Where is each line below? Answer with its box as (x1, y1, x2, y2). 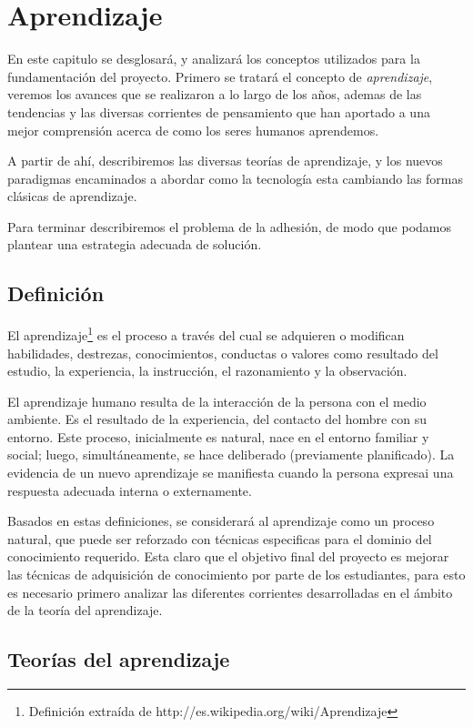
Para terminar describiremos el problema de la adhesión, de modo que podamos (7, 217, 452, 236)
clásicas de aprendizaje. (7, 187, 137, 206)
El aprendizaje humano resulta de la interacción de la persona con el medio (7, 391, 427, 410)
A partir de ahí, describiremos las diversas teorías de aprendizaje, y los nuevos (7, 151, 443, 170)
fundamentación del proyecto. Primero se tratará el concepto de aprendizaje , (7, 66, 433, 86)
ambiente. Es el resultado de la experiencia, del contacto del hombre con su (7, 409, 427, 429)
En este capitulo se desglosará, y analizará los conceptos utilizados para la (7, 49, 420, 68)
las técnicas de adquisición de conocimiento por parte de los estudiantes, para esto (7, 565, 466, 584)
